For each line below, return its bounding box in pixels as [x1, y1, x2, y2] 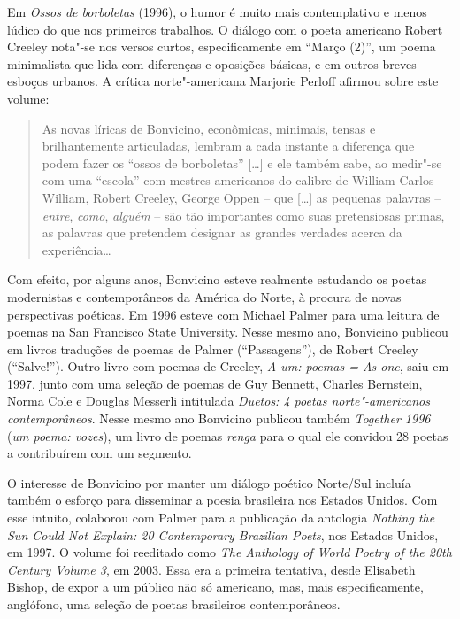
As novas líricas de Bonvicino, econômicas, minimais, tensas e [42, 119, 376, 137]
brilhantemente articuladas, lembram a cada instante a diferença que [42, 136, 415, 155]
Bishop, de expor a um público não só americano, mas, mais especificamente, [7, 577, 424, 596]
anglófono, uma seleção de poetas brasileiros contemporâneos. [7, 595, 341, 613]
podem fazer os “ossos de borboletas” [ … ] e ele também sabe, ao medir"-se [42, 153, 442, 172]
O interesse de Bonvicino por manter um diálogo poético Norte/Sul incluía [7, 473, 411, 491]
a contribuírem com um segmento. [7, 444, 192, 462]
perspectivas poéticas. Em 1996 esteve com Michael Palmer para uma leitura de [7, 305, 440, 323]
